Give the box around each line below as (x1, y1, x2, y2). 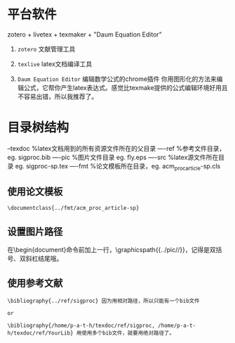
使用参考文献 (7, 277, 63, 289)
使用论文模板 (7, 186, 63, 198)
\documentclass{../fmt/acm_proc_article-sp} (7, 205, 140, 212)
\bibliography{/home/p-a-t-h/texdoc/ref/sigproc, (7, 322, 156, 330)
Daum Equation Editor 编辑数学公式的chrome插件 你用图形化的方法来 (17, 75, 217, 83)
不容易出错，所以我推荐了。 (17, 92, 98, 101)
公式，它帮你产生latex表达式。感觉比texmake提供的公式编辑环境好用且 (23, 83, 228, 92)
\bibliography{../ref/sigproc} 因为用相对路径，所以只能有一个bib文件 (7, 297, 200, 305)
